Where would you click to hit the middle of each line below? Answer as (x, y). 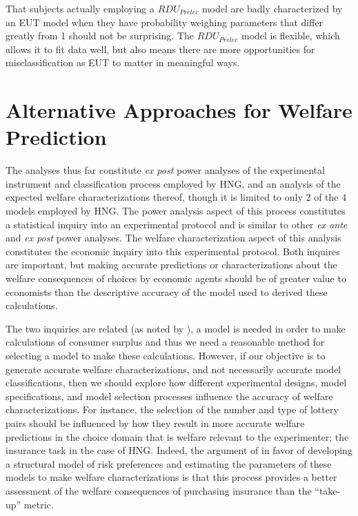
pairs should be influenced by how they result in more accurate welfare (155, 423)
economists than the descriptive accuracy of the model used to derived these (167, 291)
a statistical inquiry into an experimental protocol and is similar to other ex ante (177, 224)
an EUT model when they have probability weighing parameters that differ (165, 22)
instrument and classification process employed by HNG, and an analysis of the (173, 183)
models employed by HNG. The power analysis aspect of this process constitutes (176, 211)
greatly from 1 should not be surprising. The (100, 36)
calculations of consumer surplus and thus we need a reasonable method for (165, 342)
